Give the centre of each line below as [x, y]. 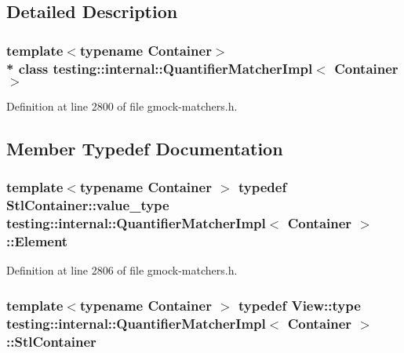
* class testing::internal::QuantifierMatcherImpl [160, 68]
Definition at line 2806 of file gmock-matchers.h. [122, 270]
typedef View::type [300, 305]
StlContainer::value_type [88, 205]
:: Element [37, 240]
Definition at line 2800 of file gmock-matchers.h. [122, 106]
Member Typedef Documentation [145, 148]
